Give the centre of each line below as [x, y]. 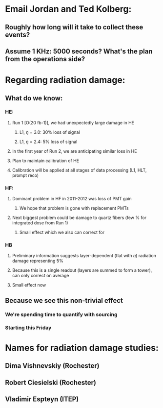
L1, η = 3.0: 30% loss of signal [50, 132]
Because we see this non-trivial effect [64, 300]
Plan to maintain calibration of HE [46, 161]
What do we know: [34, 98]
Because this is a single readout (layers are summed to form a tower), [82, 270]
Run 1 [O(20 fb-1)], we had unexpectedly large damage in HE [73, 122]
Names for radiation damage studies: [82, 348]
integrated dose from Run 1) [40, 223]
